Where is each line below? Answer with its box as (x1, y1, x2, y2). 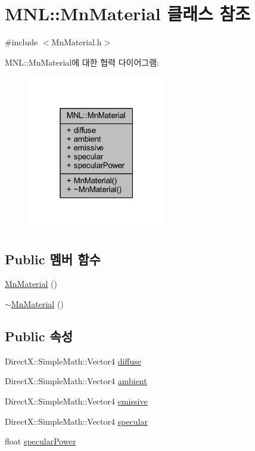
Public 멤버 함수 (5, 249, 101, 268)
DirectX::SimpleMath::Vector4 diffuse (5, 354, 142, 367)
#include (5, 36, 38, 48)
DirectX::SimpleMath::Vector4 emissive (5, 395, 148, 407)
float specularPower (5, 435, 76, 447)
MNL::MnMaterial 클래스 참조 (5, 1, 251, 26)
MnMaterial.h (51, 36, 102, 48)
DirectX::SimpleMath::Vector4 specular (5, 415, 148, 427)
